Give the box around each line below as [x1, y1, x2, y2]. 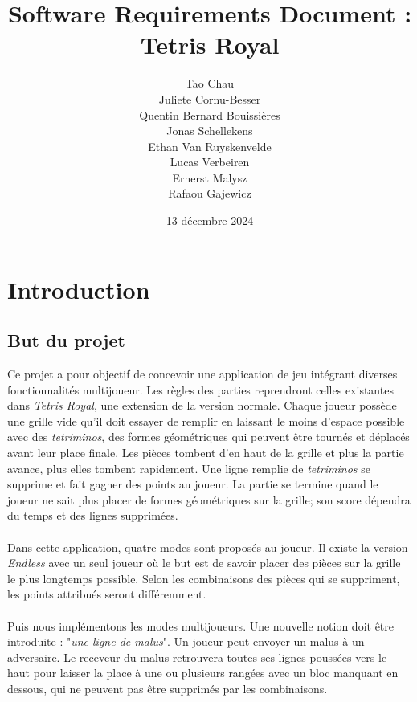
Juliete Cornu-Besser [158, 90, 261, 107]
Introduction [7, 272, 150, 305]
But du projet [7, 328, 125, 353]
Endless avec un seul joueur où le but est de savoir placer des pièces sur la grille [7, 554, 401, 571]
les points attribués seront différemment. [7, 586, 206, 602]
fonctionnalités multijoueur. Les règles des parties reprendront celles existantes [7, 381, 394, 398]
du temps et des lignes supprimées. [7, 507, 178, 524]
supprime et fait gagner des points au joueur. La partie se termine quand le [7, 475, 378, 492]
